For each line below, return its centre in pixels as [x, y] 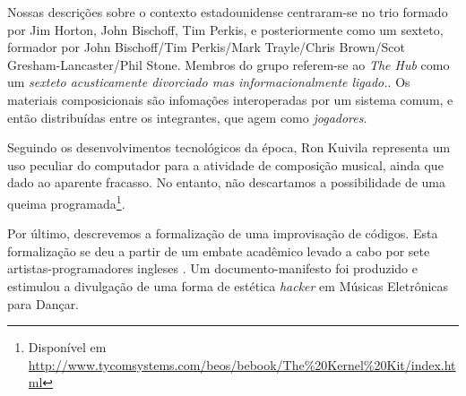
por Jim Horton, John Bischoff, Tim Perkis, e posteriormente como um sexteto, [225, 29]
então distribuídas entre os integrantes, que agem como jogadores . [187, 117]
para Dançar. [43, 303]
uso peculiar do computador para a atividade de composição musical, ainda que [225, 164]
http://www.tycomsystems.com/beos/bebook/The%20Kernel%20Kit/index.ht [242, 364]
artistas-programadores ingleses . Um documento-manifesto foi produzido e [212, 268]
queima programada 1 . [66, 202]
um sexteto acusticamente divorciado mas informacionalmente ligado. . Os [209, 82]
